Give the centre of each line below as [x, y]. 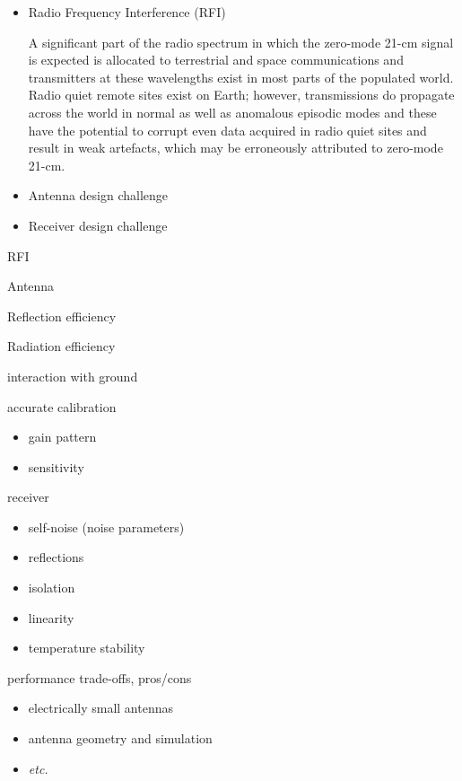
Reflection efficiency [62, 316]
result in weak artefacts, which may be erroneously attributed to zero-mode [235, 148]
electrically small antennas [100, 708]
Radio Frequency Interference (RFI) [127, 12]
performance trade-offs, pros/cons [100, 677]
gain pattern [62, 437]
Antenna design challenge [98, 195]
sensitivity [56, 466]
